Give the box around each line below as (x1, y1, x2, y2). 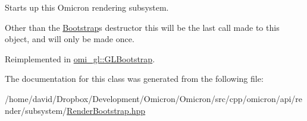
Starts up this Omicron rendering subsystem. (5, 1, 169, 13)
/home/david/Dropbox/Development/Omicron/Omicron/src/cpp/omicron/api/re (5, 92, 303, 104)
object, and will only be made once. (5, 33, 134, 45)
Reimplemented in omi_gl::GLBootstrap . (5, 52, 155, 65)
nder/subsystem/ (5, 104, 67, 116)
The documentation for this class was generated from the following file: (5, 72, 264, 85)
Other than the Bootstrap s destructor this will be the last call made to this (5, 21, 280, 33)
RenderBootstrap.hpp (67, 104, 146, 116)
